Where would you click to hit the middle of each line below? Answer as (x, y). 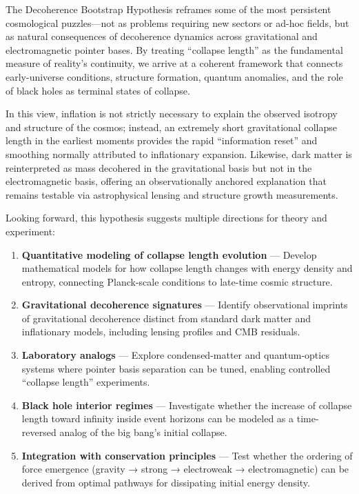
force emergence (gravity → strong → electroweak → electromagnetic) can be (185, 469)
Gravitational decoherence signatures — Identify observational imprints (185, 305)
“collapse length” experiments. (86, 382)
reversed (39, 432)
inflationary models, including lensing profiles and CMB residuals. (161, 332)
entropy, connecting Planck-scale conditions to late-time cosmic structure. (177, 281)
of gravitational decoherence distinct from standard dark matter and (166, 318)
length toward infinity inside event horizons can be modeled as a (158, 418)
